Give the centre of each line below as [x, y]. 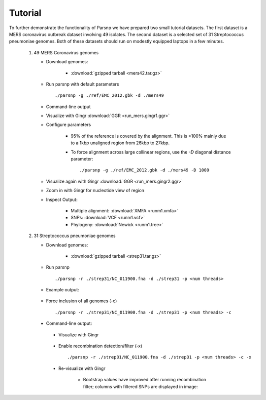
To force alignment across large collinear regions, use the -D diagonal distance [151, 152]
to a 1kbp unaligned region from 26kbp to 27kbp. [120, 143]
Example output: [63, 290]
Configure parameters [68, 125]
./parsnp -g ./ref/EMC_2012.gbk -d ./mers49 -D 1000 [144, 170]
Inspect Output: [62, 200]
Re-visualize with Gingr [82, 368]
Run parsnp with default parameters [83, 84]
